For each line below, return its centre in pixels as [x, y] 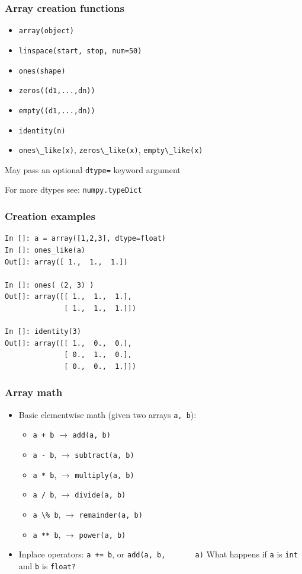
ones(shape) [42, 71]
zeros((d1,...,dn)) [57, 91]
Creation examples [50, 216]
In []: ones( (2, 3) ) [49, 285]
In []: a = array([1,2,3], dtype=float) [86, 239]
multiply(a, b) [105, 475]
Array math [34, 392]
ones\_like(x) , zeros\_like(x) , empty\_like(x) [111, 150]
